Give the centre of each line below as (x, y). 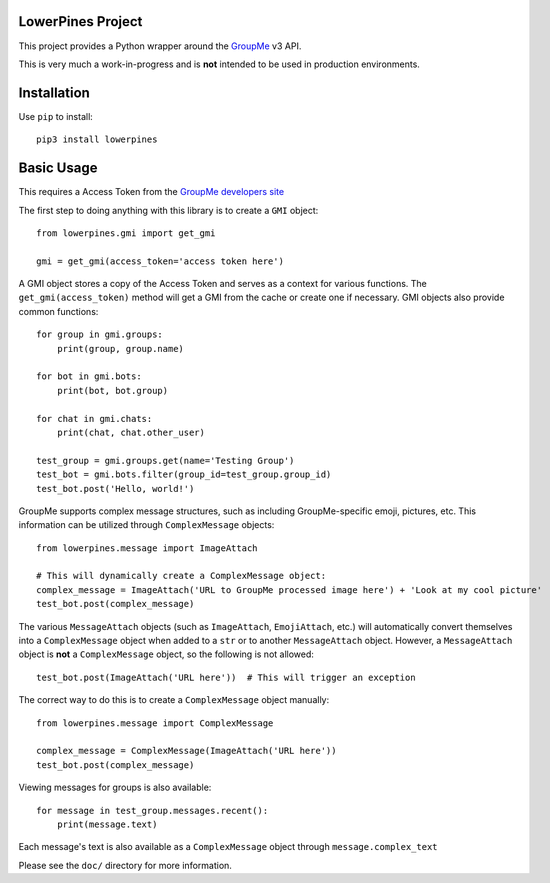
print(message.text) (107, 824)
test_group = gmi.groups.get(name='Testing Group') (165, 460)
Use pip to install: (56, 116)
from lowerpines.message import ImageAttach (147, 548)
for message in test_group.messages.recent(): (152, 810)
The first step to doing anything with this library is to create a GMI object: (168, 210)
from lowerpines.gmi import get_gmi (126, 233)
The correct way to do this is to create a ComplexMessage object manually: (174, 700)
